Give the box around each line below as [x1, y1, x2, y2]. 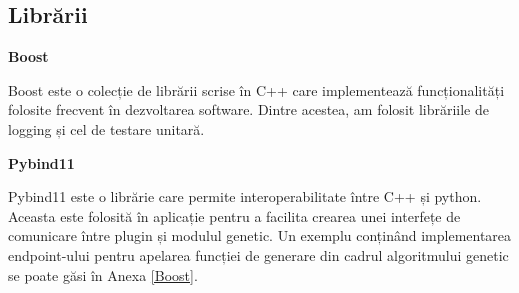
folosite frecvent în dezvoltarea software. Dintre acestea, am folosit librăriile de [8, 99, 489, 120]
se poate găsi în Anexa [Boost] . [8, 264, 198, 285]
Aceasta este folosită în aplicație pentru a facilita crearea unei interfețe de [8, 205, 461, 226]
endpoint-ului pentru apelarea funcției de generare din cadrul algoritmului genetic [8, 244, 509, 265]
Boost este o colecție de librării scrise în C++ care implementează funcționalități [8, 79, 505, 100]
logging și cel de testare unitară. [8, 118, 205, 139]
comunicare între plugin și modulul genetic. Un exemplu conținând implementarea [8, 225, 512, 246]
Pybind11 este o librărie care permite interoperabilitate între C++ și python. [8, 186, 482, 207]
